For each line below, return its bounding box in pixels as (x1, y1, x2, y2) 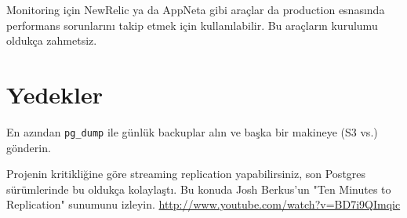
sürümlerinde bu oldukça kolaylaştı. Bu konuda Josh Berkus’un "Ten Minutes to (6, 180, 391, 197)
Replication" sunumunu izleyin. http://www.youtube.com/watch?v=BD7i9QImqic (6, 196, 401, 213)
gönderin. (6, 139, 51, 155)
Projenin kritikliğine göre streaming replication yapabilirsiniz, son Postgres (6, 165, 366, 182)
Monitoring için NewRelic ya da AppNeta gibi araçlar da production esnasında (6, 2, 385, 17)
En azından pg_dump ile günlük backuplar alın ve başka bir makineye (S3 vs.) (6, 123, 378, 140)
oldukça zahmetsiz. (6, 32, 97, 49)
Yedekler (6, 78, 104, 110)
